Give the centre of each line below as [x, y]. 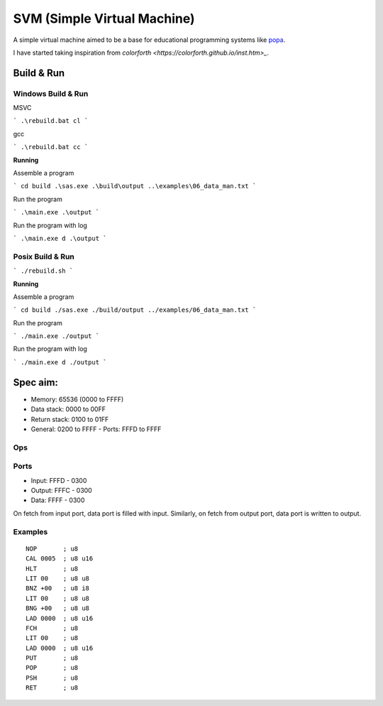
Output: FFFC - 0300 [61, 491]
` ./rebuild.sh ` [43, 271]
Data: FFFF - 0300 [58, 500]
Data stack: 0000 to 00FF [68, 409]
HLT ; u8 [52, 569]
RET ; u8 [52, 688]
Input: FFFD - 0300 [59, 480]
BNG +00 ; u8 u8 [58, 608]
